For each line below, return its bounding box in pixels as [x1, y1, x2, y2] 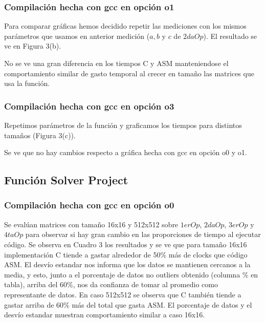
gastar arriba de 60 [4, 299, 64, 310]
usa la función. [4, 78, 50, 89]
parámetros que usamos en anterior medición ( [4, 30, 150, 41]
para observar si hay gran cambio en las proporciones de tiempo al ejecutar [25, 229, 261, 240]
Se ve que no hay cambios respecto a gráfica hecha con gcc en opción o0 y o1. [4, 147, 247, 158]
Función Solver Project [4, 172, 128, 188]
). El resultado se [203, 30, 257, 41]
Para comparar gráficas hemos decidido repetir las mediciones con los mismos [4, 20, 247, 31]
